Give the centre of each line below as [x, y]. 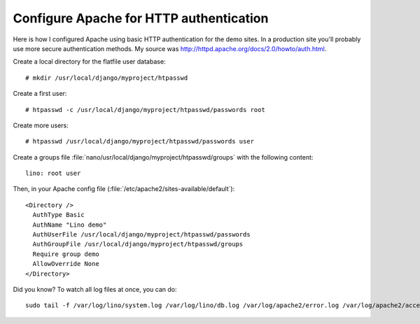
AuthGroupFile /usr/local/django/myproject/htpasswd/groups [138, 244]
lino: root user [53, 174]
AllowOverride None [66, 264]
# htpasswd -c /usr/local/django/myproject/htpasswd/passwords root [145, 110]
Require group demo [66, 254]
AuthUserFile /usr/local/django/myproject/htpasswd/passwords [142, 235]
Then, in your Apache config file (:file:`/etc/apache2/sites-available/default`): [124, 189]
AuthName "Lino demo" [70, 225]
